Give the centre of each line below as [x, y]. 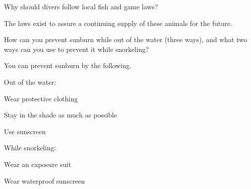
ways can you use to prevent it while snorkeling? [77, 49]
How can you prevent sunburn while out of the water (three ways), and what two [125, 39]
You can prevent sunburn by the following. [68, 65]
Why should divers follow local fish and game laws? [81, 6]
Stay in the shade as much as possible [60, 115]
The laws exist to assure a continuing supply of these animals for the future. [118, 23]
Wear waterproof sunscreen [45, 180]
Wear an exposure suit [38, 164]
